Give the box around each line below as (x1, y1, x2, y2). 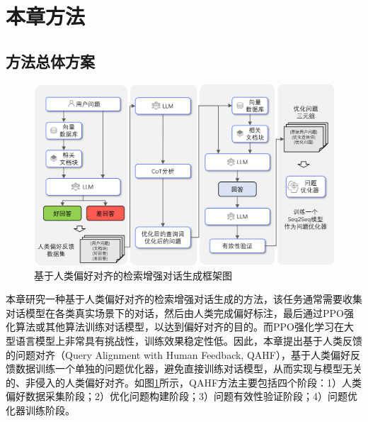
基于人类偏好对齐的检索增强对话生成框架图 (34, 267, 232, 282)
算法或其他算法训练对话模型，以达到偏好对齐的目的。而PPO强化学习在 (15, 319, 344, 334)
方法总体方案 (6, 50, 95, 72)
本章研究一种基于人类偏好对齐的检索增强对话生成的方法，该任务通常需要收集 (6, 291, 362, 306)
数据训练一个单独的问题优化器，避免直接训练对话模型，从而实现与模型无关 (15, 361, 362, 376)
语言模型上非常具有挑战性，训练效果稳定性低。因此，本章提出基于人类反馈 (15, 333, 362, 348)
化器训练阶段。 (6, 402, 75, 417)
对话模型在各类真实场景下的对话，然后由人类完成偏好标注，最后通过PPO (6, 305, 344, 320)
